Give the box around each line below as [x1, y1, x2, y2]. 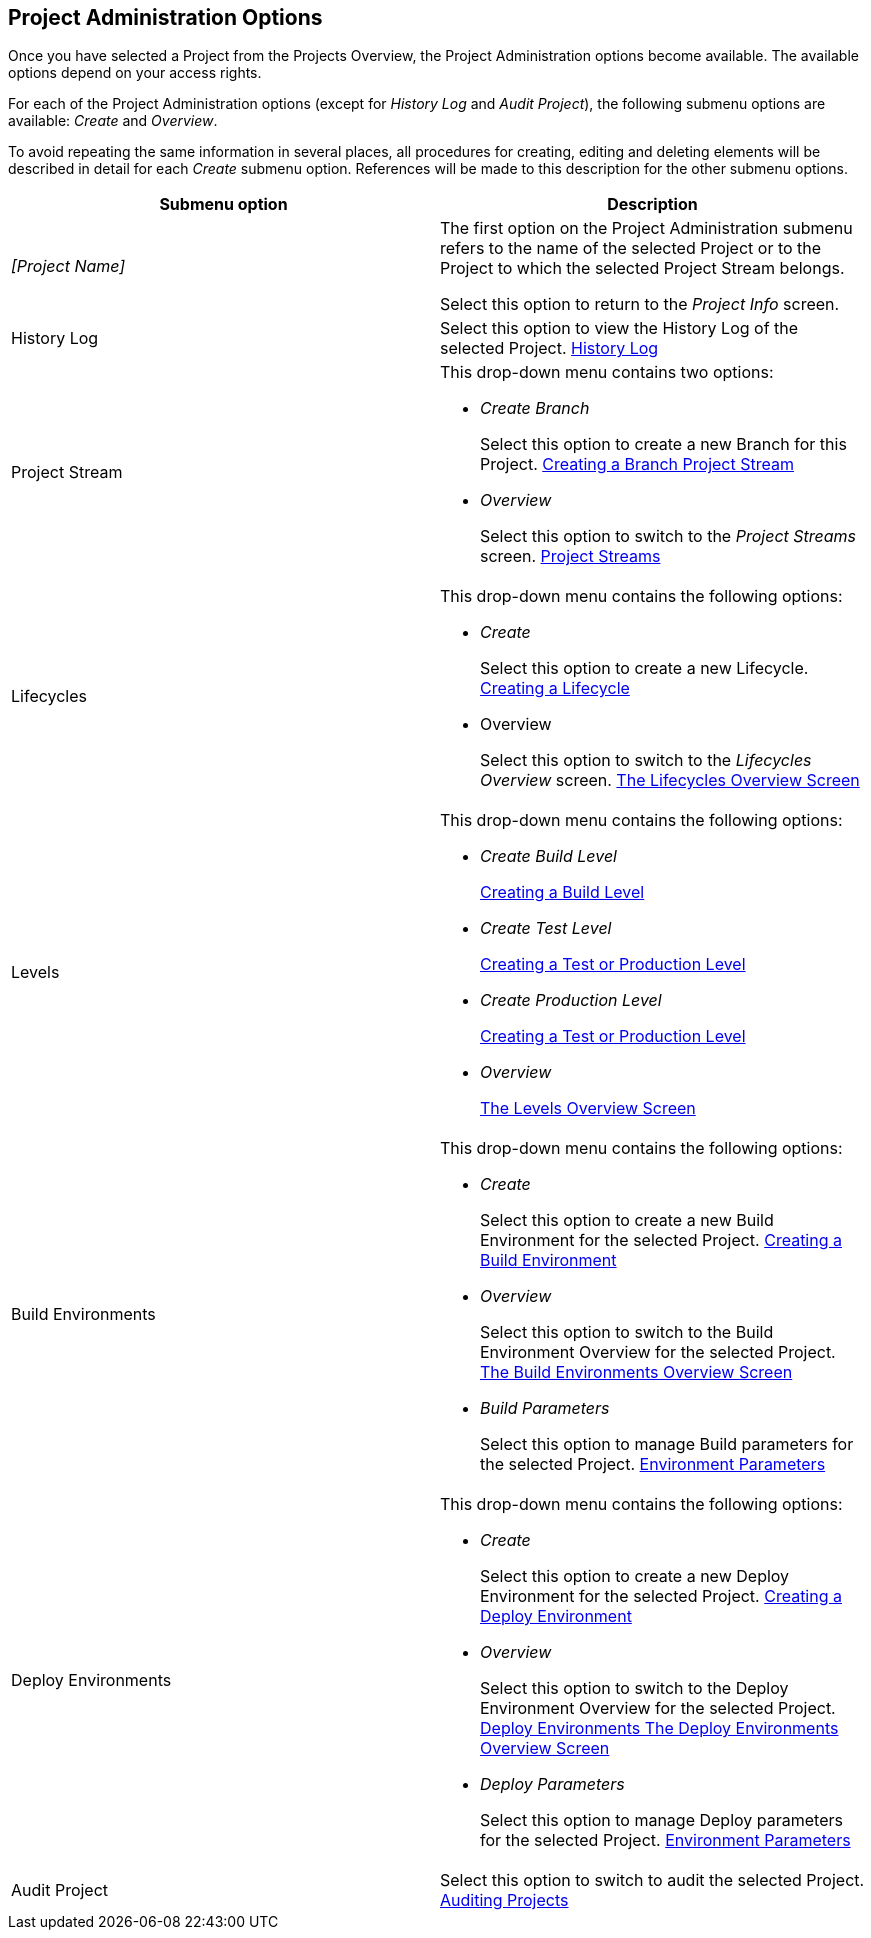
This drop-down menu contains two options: [440, 362, 774, 383]
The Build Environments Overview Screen [480, 1362, 793, 1383]
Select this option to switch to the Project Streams [480, 526, 857, 547]
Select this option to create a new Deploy [480, 1566, 790, 1587]
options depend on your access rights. [8, 64, 262, 82]
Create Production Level [480, 990, 662, 1011]
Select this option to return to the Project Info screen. [440, 294, 840, 315]
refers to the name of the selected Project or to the [440, 238, 822, 259]
